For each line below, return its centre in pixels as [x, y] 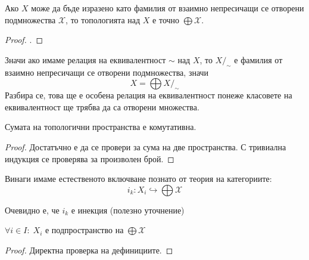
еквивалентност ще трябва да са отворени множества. [102, 106]
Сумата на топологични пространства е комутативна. [101, 127]
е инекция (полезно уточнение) [128, 210]
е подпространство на [84, 230]
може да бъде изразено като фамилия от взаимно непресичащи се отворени [168, 8]
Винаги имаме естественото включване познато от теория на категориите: [138, 179]
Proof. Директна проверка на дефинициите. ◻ [89, 250]
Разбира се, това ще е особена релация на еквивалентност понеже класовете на [149, 95]
